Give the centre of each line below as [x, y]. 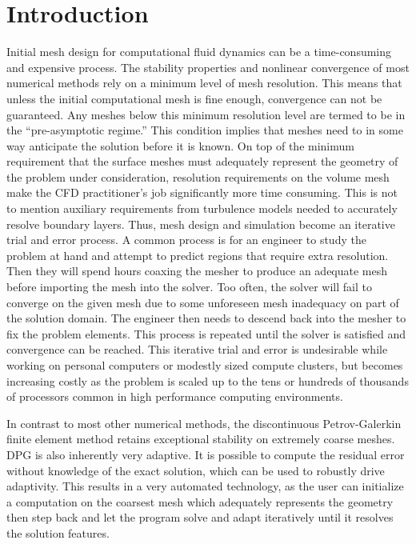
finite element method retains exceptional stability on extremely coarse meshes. [201, 439]
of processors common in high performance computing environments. [175, 396]
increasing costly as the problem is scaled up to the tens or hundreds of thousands [208, 380]
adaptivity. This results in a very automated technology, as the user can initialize [205, 486]
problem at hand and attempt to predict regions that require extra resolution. [198, 255]
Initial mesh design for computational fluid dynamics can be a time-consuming [199, 52]
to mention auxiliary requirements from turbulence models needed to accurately [202, 208]
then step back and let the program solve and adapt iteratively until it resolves [200, 517]
